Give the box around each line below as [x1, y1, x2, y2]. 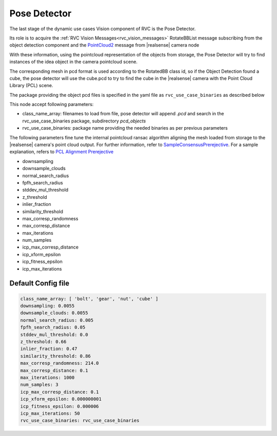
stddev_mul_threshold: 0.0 [20, 331, 88, 338]
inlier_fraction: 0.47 [20, 346, 77, 352]
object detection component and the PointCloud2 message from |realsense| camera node [9, 42, 200, 48]
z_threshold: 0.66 [20, 339, 67, 344]
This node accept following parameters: [9, 101, 94, 108]
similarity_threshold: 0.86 [20, 353, 91, 359]
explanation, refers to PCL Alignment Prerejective [9, 149, 114, 155]
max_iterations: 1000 [20, 375, 75, 380]
